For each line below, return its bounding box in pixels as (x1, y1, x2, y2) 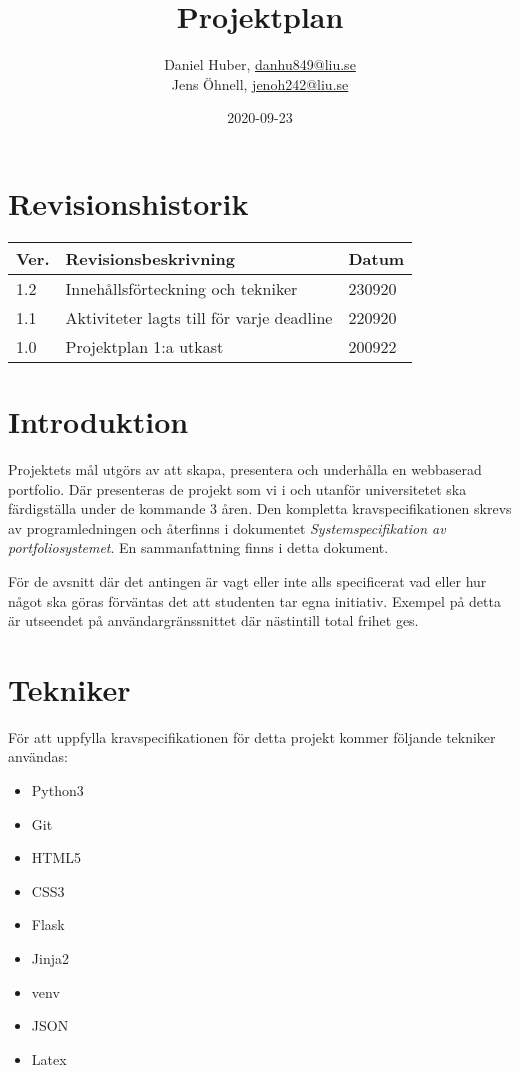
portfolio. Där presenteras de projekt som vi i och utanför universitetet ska (8, 478, 467, 499)
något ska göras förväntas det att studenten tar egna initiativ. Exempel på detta (8, 590, 501, 611)
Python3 (31, 780, 84, 801)
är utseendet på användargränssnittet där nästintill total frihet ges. (8, 610, 419, 631)
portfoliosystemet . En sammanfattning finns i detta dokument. (8, 537, 389, 558)
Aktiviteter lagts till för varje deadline (65, 305, 333, 329)
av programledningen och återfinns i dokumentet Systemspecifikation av (8, 517, 446, 538)
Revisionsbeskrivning (65, 246, 235, 270)
